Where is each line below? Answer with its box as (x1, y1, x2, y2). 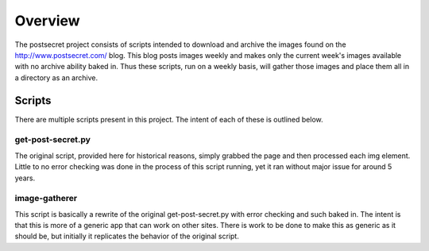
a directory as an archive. (14, 72, 99, 83)
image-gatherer (14, 193, 78, 204)
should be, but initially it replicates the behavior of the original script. (14, 231, 240, 241)
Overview (14, 12, 80, 29)
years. (14, 173, 36, 183)
